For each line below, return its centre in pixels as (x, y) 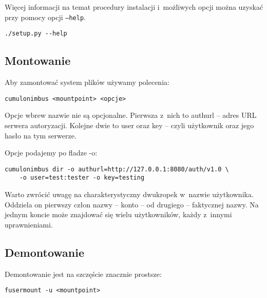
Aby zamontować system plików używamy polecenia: (87, 82)
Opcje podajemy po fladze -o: (51, 153)
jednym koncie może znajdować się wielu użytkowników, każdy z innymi (118, 214)
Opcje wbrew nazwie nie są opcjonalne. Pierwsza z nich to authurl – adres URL (131, 115)
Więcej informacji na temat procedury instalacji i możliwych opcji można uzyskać (134, 7)
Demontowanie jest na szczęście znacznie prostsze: (83, 274)
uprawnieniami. (29, 224)
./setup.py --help (36, 34)
